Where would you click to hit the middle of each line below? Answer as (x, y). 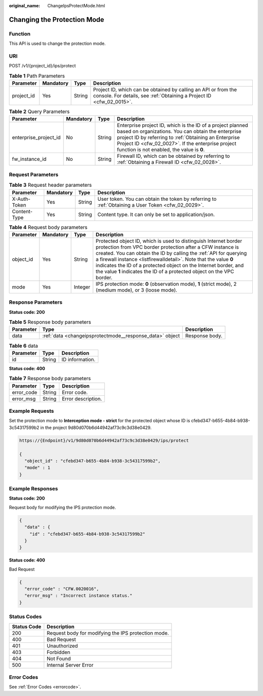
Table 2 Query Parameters (39, 112)
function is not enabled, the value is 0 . (161, 150)
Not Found (59, 658)
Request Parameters (34, 174)
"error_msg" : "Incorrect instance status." (78, 596)
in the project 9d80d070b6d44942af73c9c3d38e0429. (96, 427)
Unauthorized (62, 646)
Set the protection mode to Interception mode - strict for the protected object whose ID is (100, 421)
